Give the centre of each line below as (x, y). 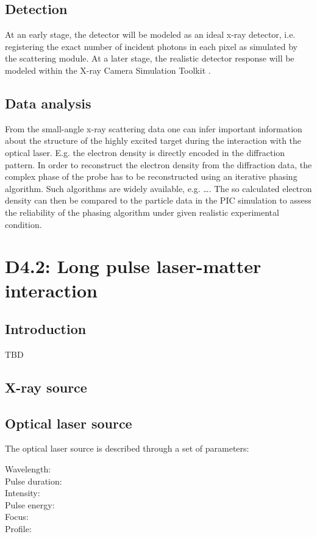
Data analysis (48, 103)
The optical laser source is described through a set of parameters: (127, 448)
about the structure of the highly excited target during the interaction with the (153, 140)
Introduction (46, 329)
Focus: (17, 517)
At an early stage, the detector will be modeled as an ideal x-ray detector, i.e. (150, 34)
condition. (23, 224)
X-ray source (46, 387)
